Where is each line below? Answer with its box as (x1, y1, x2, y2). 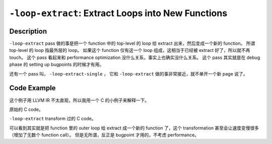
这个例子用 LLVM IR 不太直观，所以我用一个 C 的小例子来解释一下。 (9, 97, 150, 103)
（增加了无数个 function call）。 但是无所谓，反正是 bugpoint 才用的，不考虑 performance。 (9, 132, 199, 138)
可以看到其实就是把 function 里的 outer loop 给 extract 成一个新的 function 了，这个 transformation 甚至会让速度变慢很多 (9, 125, 259, 131)
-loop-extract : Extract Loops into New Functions (9, 8, 228, 19)
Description (9, 27, 47, 35)
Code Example (9, 84, 56, 93)
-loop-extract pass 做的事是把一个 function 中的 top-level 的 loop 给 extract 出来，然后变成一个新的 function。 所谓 (9, 40, 255, 46)
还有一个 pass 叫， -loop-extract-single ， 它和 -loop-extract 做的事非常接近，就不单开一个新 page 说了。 (9, 70, 248, 77)
